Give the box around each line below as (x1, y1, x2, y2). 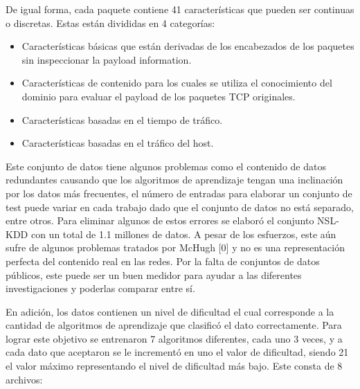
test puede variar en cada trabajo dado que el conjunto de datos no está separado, (6, 199, 354, 214)
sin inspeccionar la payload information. (21, 52, 192, 66)
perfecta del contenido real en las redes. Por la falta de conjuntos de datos (6, 253, 320, 268)
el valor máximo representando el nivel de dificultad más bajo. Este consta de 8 (6, 359, 343, 373)
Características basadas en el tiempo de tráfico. (21, 112, 223, 127)
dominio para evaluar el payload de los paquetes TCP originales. (21, 89, 296, 103)
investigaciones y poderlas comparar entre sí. (6, 281, 195, 296)
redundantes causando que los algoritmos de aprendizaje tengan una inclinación (6, 172, 343, 187)
